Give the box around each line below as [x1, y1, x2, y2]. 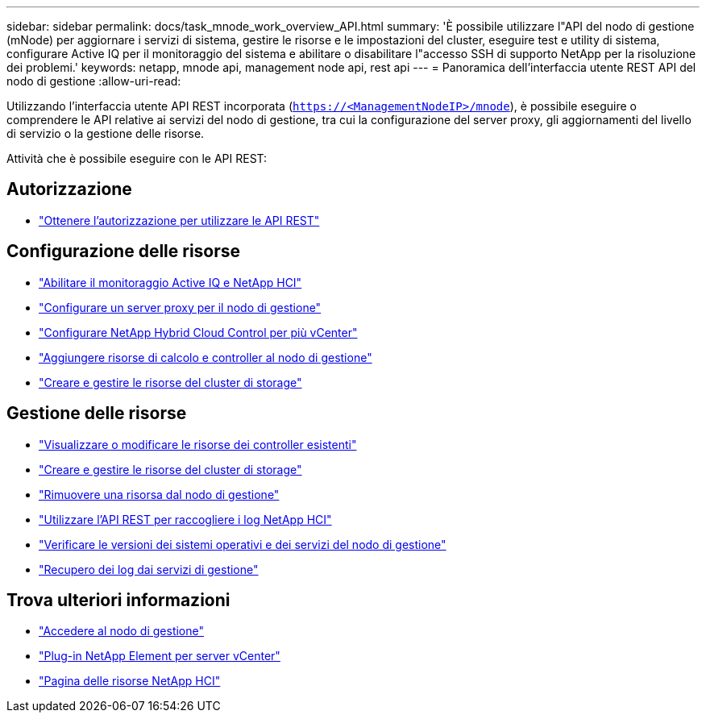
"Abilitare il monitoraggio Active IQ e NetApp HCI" [39, 275, 302, 289]
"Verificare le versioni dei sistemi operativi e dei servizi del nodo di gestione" [39, 537, 446, 551]
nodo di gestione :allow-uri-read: [6, 74, 181, 88]
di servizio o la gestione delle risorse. [6, 127, 205, 140]
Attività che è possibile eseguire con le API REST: [6, 152, 268, 165]
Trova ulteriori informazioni [6, 589, 230, 610]
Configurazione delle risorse [6, 241, 241, 262]
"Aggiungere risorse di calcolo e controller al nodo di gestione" [39, 350, 372, 364]
